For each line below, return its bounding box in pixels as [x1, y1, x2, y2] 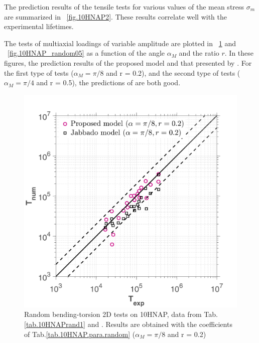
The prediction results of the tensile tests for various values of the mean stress [4, 2, 244, 12]
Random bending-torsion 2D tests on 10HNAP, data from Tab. [24, 309, 218, 319]
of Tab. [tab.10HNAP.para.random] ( [24, 328, 136, 339]
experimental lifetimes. [4, 21, 74, 32]
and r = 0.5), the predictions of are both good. [36, 77, 181, 88]
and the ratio [179, 48, 219, 58]
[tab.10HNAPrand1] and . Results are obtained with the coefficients [24, 318, 232, 329]
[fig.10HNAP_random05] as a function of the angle [8, 48, 165, 58]
